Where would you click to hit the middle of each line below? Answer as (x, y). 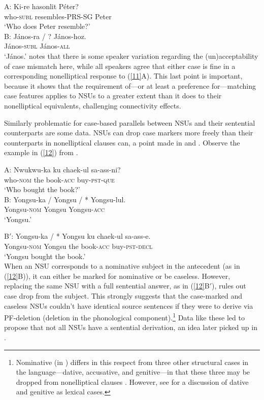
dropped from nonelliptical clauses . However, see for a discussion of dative (132, 381)
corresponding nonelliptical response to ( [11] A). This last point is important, (123, 76)
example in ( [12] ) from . (41, 152)
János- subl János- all (37, 46)
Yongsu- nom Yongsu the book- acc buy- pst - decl (78, 246)
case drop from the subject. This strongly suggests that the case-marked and (123, 296)
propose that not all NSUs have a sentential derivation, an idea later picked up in (131, 327)
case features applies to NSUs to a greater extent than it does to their (113, 96)
